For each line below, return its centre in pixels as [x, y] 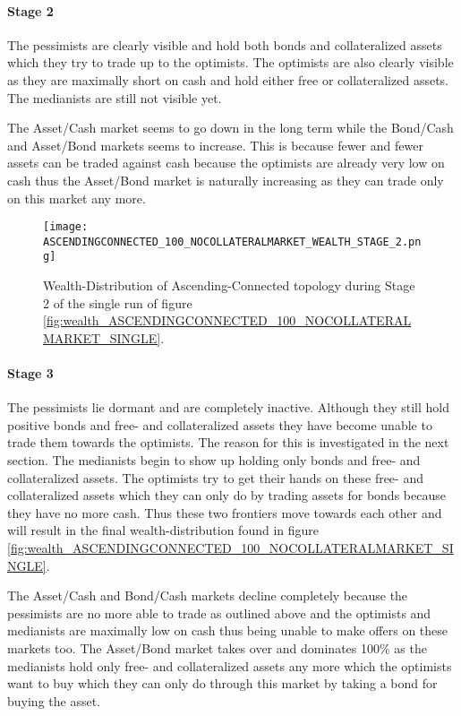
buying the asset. [54, 700]
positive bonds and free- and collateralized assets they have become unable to [220, 424]
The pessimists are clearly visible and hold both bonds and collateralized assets [225, 44]
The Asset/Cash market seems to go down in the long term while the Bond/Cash [230, 128]
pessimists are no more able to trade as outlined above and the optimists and [219, 612]
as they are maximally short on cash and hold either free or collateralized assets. [228, 79]
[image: [66, 227]
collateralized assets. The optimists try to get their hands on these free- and [215, 477]
